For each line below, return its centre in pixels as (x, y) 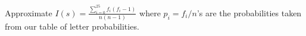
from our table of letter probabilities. (72, 26)
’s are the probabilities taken (249, 12)
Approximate (29, 12)
